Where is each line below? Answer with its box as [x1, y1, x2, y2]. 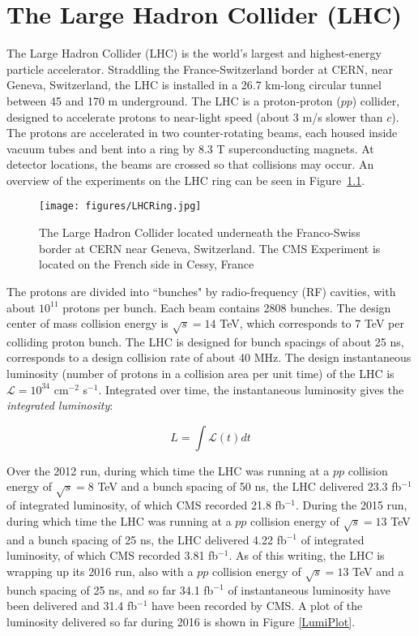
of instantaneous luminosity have [228, 581, 390, 598]
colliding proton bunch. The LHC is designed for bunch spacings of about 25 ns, [6, 333, 404, 350]
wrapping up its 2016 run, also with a [6, 562, 194, 579]
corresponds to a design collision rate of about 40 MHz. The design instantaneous [6, 349, 412, 366]
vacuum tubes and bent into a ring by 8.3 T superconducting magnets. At [6, 140, 374, 157]
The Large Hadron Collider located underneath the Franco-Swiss [39, 224, 360, 241]
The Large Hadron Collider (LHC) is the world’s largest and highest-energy [6, 45, 382, 62]
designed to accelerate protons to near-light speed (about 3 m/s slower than [6, 108, 383, 125]
